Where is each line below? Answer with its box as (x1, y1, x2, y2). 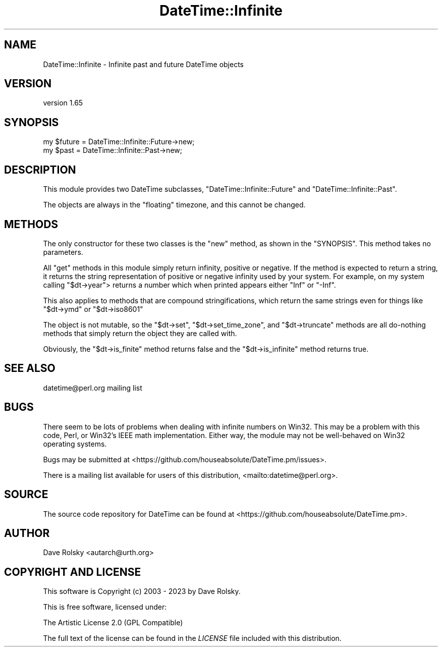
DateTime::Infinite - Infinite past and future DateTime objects (43, 60, 244, 69)
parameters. (43, 247, 83, 256)
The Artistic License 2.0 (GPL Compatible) (43, 618, 183, 627)
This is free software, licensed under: (43, 603, 167, 612)
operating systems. (43, 439, 107, 448)
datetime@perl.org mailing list (43, 383, 142, 392)
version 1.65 (43, 98, 83, 107)
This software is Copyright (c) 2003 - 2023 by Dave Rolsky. (43, 587, 241, 596)
